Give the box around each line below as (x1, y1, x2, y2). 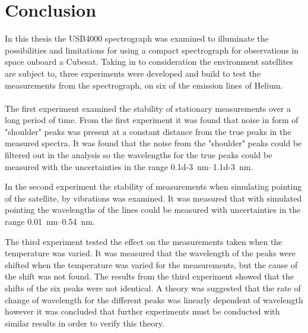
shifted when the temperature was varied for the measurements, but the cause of (5, 258, 298, 271)
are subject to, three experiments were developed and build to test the (5, 67, 261, 79)
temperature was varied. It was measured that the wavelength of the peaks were (5, 247, 296, 259)
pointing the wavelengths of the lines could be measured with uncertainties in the (5, 203, 301, 216)
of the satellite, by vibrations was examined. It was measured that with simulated (5, 191, 302, 204)
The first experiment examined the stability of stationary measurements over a (5, 102, 291, 114)
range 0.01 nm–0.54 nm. (5, 215, 95, 228)
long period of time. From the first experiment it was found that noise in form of (5, 114, 299, 126)
